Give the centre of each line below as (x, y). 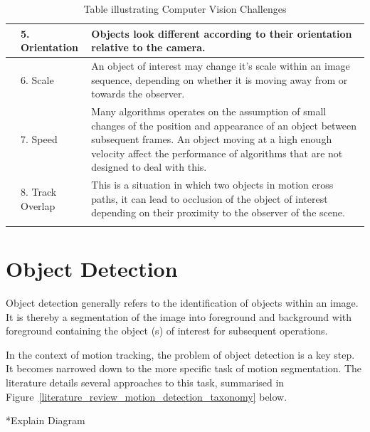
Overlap (38, 205)
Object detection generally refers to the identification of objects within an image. (182, 302)
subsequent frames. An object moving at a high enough (212, 139)
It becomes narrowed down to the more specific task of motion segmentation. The (184, 368)
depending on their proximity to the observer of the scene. (218, 212)
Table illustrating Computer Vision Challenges (185, 9)
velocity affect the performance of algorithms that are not (217, 153)
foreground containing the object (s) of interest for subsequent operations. (167, 331)
